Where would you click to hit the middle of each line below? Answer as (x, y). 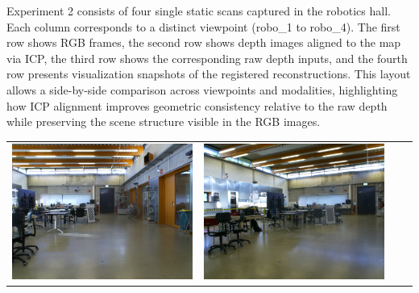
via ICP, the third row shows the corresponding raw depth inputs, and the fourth (207, 58)
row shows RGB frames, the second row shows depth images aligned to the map (204, 42)
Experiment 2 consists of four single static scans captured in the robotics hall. (199, 10)
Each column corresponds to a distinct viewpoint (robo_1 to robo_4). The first (203, 26)
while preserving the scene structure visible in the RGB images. (164, 121)
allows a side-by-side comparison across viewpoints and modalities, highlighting (202, 89)
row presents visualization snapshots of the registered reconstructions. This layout (209, 74)
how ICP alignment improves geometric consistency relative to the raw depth (197, 105)
